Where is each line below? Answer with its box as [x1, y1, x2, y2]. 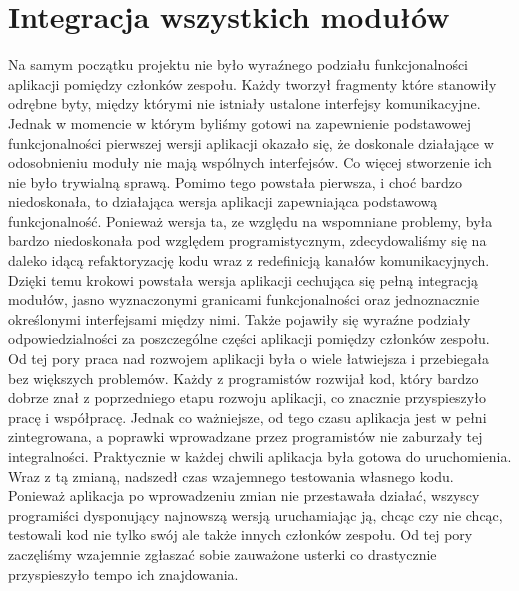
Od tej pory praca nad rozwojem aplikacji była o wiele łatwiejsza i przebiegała [8, 348, 489, 369]
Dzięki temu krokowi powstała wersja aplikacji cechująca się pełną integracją [8, 269, 478, 290]
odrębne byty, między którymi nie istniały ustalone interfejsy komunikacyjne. [8, 93, 481, 114]
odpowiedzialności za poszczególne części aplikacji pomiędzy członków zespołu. [8, 328, 490, 349]
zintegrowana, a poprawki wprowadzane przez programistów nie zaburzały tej [8, 426, 483, 447]
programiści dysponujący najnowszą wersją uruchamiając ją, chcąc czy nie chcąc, [8, 504, 503, 525]
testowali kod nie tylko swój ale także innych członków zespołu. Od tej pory [8, 524, 473, 545]
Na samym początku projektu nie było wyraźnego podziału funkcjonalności [8, 54, 469, 75]
